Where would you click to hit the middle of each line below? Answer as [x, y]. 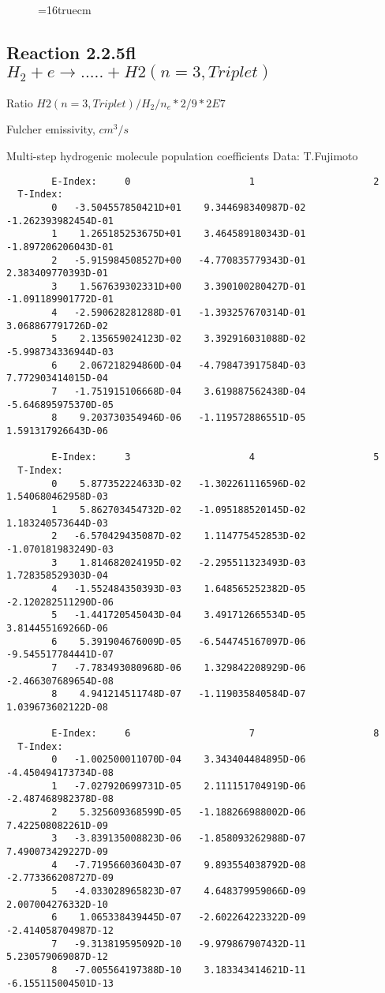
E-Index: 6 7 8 [215, 734]
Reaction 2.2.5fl [71, 52]
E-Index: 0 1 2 [215, 181]
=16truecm [65, 9]
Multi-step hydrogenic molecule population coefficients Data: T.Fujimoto [182, 155]
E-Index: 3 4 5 [215, 457]
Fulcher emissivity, [51, 129]
